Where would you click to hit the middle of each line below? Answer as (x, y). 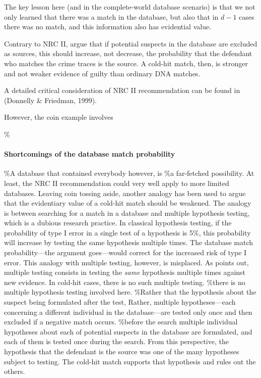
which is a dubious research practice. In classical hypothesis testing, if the (118, 223)
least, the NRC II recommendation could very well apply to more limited (117, 183)
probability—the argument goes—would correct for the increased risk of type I (125, 252)
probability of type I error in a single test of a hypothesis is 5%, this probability (127, 232)
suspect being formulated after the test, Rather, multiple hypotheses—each (120, 302)
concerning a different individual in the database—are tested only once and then (128, 312)
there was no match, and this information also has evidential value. (108, 27)
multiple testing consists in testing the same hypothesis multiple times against (125, 272)
